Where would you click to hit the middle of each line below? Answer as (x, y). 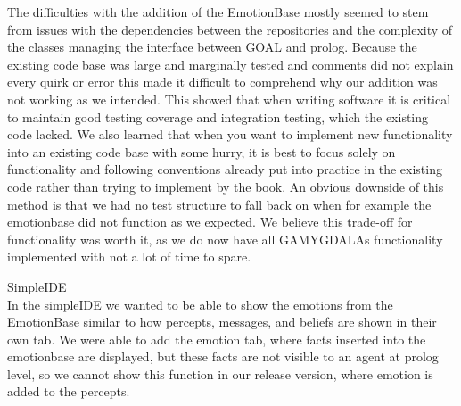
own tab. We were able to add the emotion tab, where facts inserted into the (217, 339)
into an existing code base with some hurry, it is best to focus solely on (202, 151)
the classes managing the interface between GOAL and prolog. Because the (212, 47)
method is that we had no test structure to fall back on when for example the (219, 204)
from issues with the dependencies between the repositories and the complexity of (230, 29)
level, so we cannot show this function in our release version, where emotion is (220, 373)
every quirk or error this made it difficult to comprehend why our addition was (222, 82)
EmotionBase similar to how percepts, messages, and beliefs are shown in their (222, 322)
